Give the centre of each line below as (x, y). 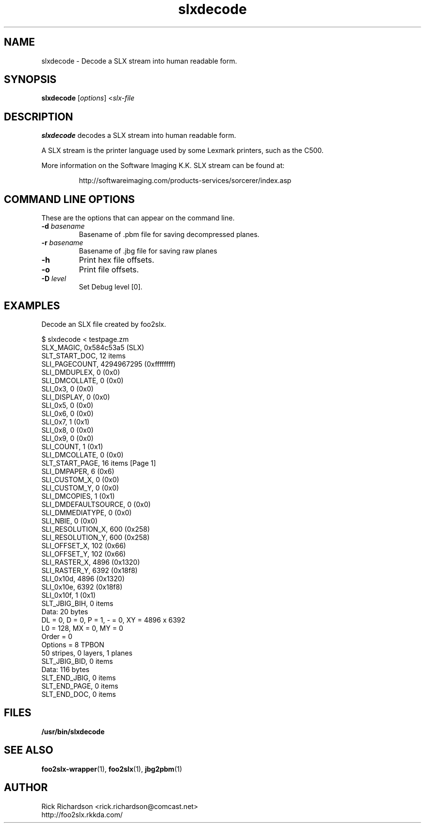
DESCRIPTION (39, 117)
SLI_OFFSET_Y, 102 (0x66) (84, 554)
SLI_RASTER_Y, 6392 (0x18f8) (90, 570)
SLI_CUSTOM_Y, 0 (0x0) (80, 488)
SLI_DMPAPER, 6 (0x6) (78, 471)
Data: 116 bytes (65, 669)
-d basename (63, 226)
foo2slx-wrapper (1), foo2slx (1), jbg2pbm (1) (112, 769)
